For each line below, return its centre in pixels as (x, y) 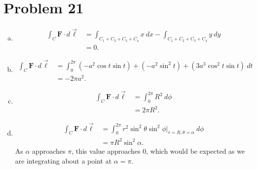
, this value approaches (106, 151)
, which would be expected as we (196, 151)
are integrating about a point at (63, 160)
